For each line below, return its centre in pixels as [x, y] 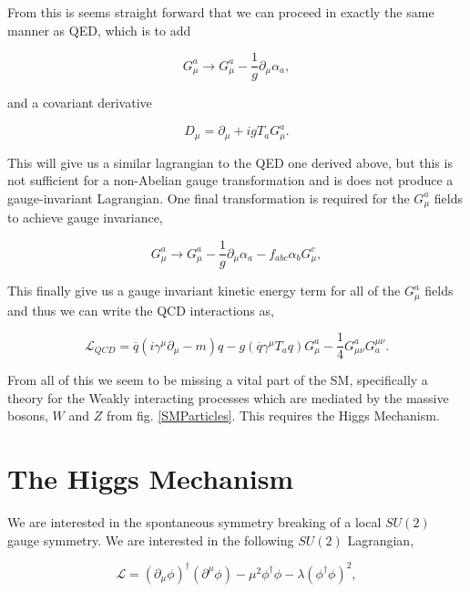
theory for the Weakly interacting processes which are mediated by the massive [228, 397]
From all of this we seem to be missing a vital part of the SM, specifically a [218, 380]
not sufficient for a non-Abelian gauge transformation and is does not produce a [230, 180]
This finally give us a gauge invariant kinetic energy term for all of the [204, 291]
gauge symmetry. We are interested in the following [151, 540]
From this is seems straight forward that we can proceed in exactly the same [221, 12]
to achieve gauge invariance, [85, 218]
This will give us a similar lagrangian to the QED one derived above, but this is [230, 162]
